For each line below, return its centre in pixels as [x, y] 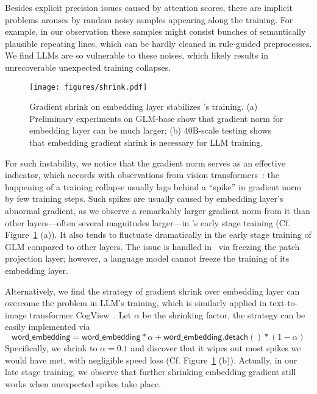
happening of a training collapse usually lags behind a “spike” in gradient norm [153, 186]
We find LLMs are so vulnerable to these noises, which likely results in [137, 55]
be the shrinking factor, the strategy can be [224, 314]
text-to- [284, 303]
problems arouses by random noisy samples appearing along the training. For [149, 19]
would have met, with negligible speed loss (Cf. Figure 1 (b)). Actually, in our [151, 360]
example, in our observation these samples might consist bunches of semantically [155, 31]
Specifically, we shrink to [51, 347]
